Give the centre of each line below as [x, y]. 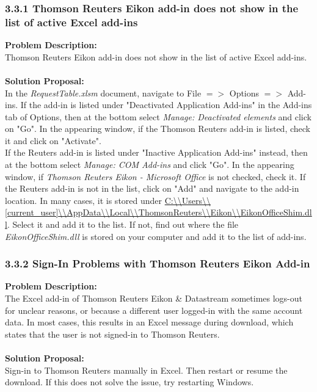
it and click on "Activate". [53, 140]
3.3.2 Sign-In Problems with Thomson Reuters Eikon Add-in [158, 263]
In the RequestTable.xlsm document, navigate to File [103, 93]
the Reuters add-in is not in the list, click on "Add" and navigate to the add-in [152, 188]
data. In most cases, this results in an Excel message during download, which [149, 322]
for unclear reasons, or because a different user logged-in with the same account [154, 310]
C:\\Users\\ [188, 200]
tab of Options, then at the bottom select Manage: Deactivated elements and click [158, 116]
